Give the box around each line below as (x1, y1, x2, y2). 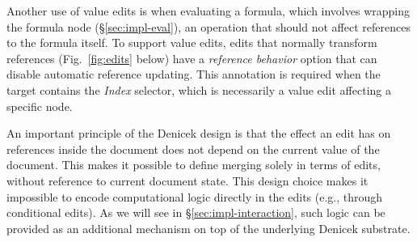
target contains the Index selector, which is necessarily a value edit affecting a (6, 81, 391, 98)
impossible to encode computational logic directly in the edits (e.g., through (6, 188, 383, 205)
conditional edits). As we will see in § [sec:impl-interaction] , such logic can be (6, 204, 385, 221)
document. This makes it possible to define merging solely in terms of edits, (6, 156, 381, 173)
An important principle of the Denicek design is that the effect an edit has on (6, 125, 391, 142)
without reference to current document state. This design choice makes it (6, 172, 369, 189)
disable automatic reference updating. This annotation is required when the (6, 66, 381, 83)
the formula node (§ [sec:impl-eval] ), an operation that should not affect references (6, 18, 411, 35)
